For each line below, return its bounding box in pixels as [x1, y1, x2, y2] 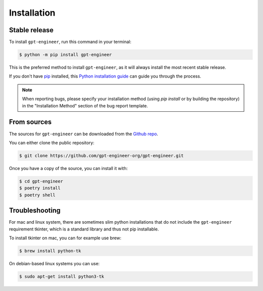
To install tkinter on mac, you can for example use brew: [9, 235, 122, 241]
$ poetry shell [19, 192, 56, 198]
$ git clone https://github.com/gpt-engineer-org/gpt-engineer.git [19, 153, 184, 158]
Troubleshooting [9, 207, 61, 215]
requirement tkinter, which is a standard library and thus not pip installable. [9, 226, 159, 232]
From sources [9, 118, 52, 126]
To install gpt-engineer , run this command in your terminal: [9, 39, 131, 45]
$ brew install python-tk [19, 248, 81, 253]
